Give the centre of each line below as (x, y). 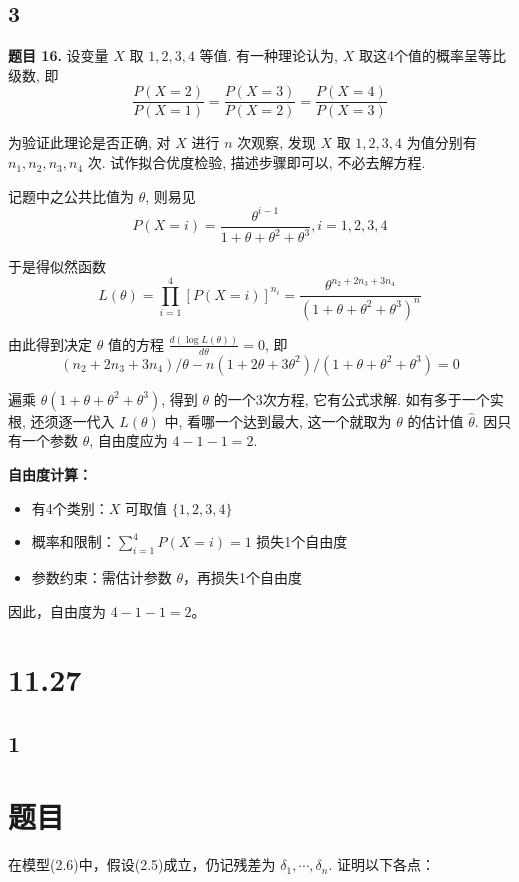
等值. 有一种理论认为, (268, 55)
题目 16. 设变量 (58, 55)
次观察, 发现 (276, 142)
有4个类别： (70, 507)
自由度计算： (50, 473)
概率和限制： (73, 541)
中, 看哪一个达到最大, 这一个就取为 (278, 420)
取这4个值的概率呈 (418, 55)
